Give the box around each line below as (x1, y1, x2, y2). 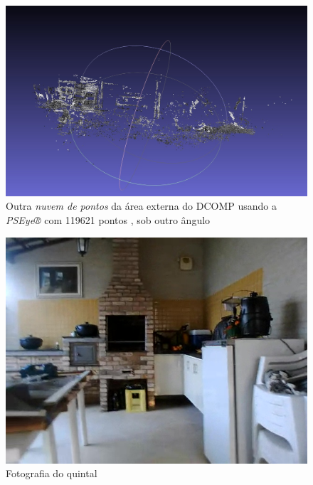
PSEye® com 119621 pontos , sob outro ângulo (6, 213, 211, 228)
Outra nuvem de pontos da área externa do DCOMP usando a (6, 198, 277, 213)
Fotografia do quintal (6, 466, 97, 481)
